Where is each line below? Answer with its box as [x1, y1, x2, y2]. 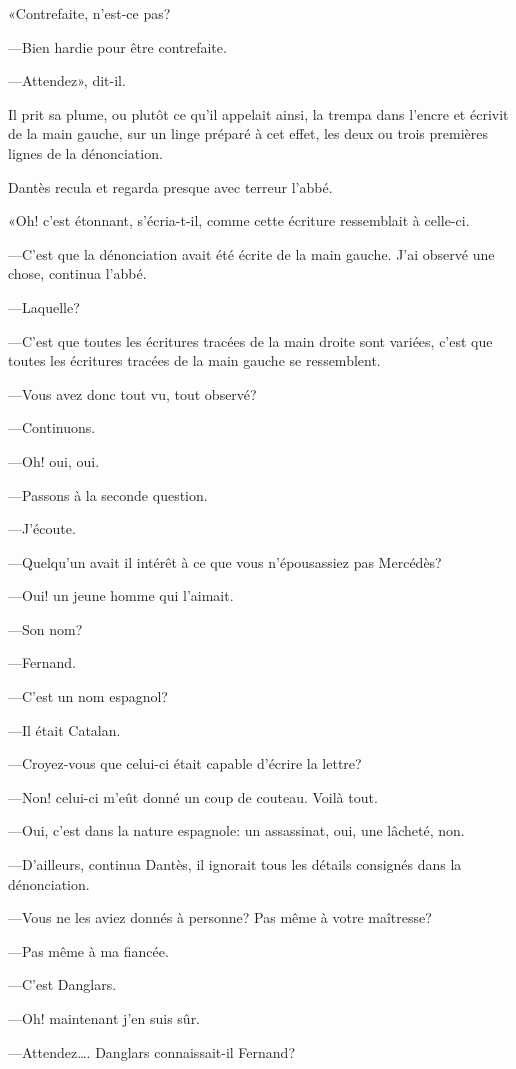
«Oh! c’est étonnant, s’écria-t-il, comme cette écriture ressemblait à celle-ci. [8, 210, 470, 231]
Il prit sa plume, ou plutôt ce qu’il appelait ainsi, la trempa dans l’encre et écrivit [8, 103, 509, 124]
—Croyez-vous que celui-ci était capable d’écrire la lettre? [8, 753, 362, 774]
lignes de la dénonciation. [8, 142, 163, 163]
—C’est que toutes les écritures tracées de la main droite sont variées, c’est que [8, 330, 493, 351]
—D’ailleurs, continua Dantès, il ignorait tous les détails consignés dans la [8, 854, 462, 875]
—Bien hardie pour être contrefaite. [8, 36, 227, 57]
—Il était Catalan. [8, 719, 121, 740]
